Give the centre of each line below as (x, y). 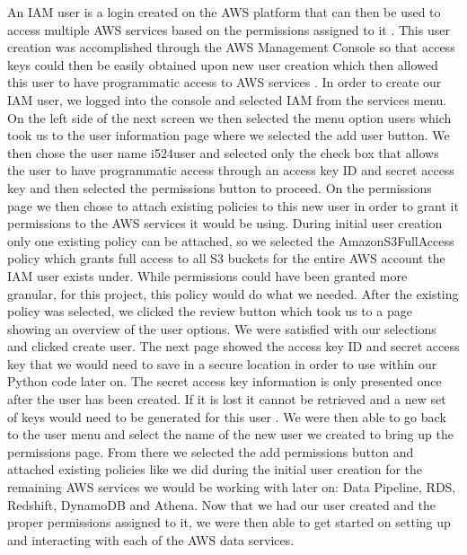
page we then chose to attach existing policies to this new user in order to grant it (233, 205)
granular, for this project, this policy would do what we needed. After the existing (233, 293)
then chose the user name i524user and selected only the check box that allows (223, 152)
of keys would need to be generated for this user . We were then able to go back (227, 416)
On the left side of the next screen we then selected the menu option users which (229, 117)
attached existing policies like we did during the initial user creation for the (215, 469)
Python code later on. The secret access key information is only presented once (225, 381)
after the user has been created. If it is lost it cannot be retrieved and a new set (227, 399)
